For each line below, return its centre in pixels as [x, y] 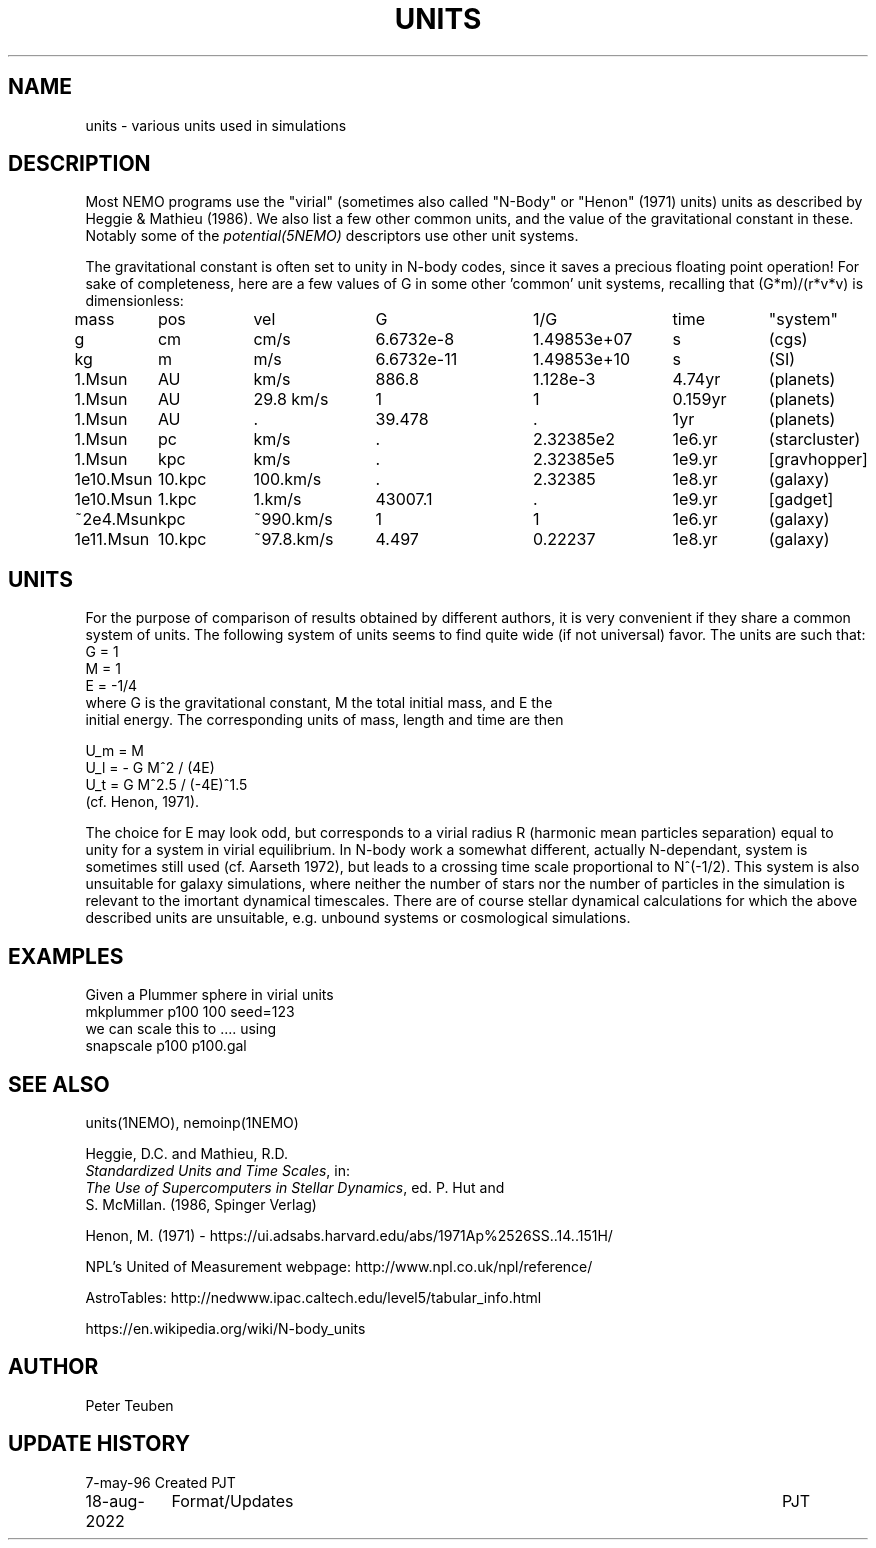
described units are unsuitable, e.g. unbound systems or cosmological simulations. [358, 918]
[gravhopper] [818, 459]
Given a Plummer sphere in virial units [209, 995]
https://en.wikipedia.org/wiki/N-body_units [225, 1328]
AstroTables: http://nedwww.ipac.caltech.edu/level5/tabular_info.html [313, 1297]
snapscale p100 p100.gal [166, 1046]
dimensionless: [134, 301]
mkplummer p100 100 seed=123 [190, 1012]
